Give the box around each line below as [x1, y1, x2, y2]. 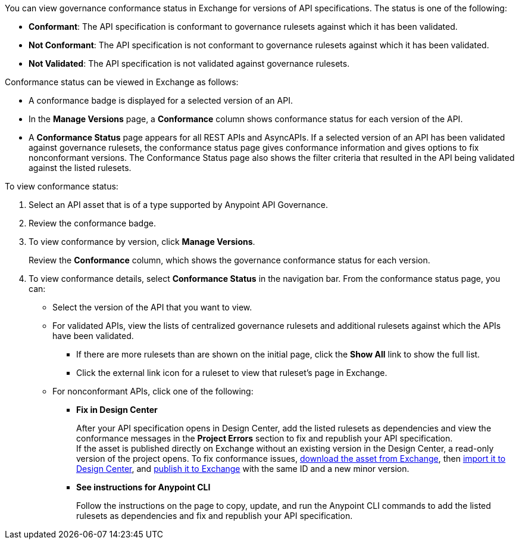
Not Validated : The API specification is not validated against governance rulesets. [29, 58, 350, 69]
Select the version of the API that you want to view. [52, 302, 252, 312]
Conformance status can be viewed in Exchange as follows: [5, 77, 239, 87]
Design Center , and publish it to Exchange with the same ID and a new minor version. [76, 464, 409, 474]
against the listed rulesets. [29, 163, 132, 173]
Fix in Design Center [76, 405, 158, 415]
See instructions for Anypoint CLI [76, 482, 211, 492]
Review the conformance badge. [29, 218, 156, 228]
